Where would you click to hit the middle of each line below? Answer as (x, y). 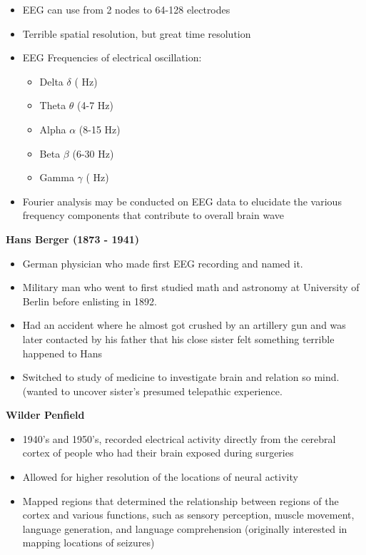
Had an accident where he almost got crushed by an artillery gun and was (184, 325)
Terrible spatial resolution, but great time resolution (137, 33)
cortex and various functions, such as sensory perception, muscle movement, (188, 515)
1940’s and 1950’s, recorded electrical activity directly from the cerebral (179, 438)
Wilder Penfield (45, 415)
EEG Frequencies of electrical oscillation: (112, 57)
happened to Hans (62, 353)
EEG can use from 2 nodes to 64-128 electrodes (126, 9)
